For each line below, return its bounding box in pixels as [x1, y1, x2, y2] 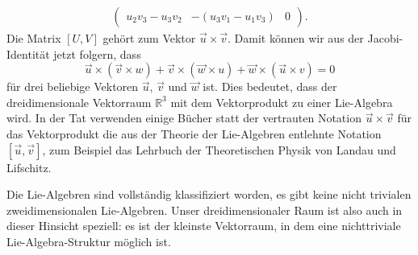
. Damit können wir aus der [228, 30, 364, 47]
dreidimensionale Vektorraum [6, 93, 152, 110]
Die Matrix [6, 30, 61, 47]
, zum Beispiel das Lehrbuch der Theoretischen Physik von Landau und [42, 141, 396, 158]
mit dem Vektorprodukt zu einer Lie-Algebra [170, 93, 393, 110]
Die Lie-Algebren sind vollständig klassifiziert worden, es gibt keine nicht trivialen [6, 186, 412, 203]
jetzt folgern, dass [53, 45, 141, 62]
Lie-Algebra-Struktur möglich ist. [6, 232, 171, 249]
